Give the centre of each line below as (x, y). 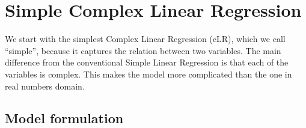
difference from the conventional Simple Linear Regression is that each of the (147, 62)
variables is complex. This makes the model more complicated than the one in (148, 74)
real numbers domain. (45, 86)
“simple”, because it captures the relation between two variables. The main (143, 50)
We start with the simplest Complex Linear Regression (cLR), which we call (145, 39)
